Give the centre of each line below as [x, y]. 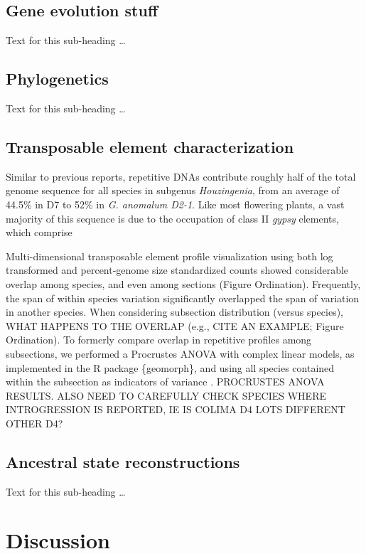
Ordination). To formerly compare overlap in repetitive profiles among [159, 340]
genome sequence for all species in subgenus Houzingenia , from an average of [173, 190]
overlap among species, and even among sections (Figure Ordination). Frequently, [183, 283]
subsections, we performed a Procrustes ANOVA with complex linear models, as [180, 353]
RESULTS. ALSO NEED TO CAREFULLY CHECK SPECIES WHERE [166, 395]
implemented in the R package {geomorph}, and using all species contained [170, 367]
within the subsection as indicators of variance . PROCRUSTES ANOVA [165, 382]
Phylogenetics [57, 79]
